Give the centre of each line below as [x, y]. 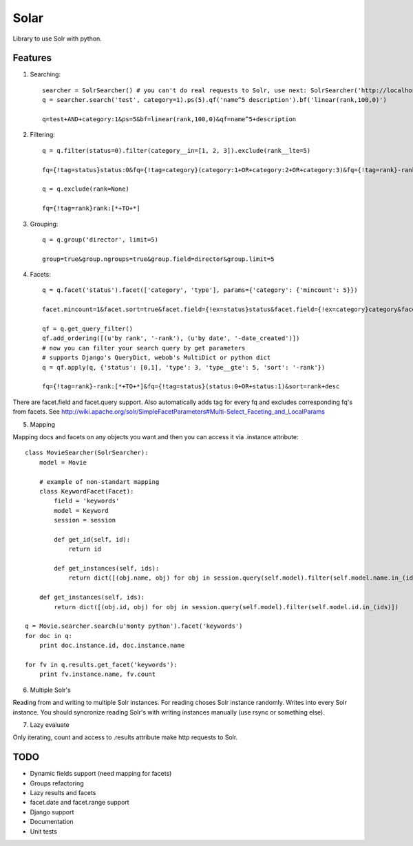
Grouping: [44, 224]
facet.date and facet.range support [80, 803]
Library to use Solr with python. [57, 39]
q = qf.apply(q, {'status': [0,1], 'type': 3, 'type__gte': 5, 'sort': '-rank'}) [184, 367]
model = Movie [63, 462]
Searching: [45, 74]
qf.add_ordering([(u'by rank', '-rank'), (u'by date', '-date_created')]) [171, 338]
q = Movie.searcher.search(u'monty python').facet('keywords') [134, 626]
